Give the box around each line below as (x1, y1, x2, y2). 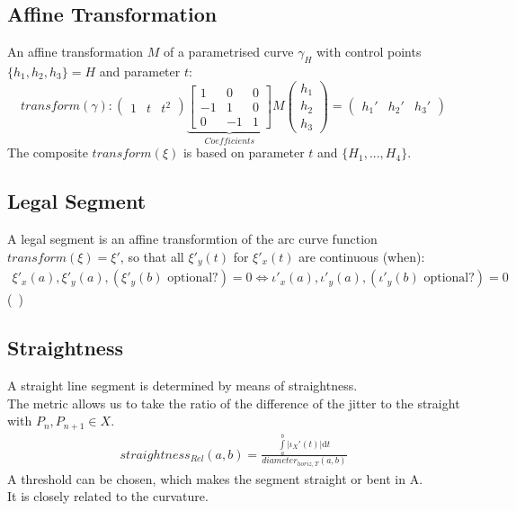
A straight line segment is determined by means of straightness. (7, 376, 358, 395)
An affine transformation (7, 42, 144, 61)
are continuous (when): (298, 247, 425, 265)
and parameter (99, 62, 181, 80)
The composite (7, 143, 88, 162)
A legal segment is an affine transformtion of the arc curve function (7, 229, 378, 248)
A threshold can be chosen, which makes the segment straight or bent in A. (7, 469, 423, 488)
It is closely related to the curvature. (7, 487, 209, 506)
